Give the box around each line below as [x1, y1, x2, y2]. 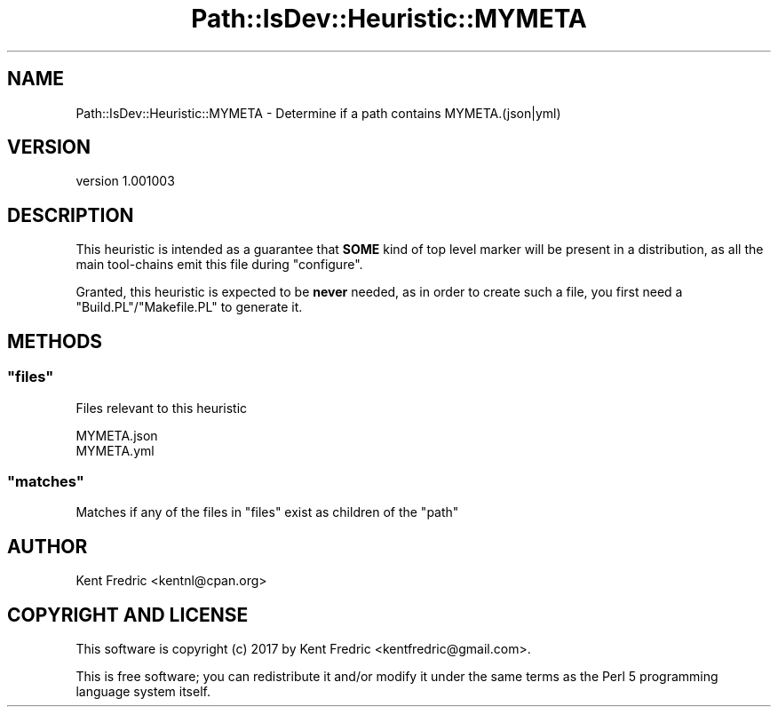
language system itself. [75, 683, 210, 699]
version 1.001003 [75, 173, 175, 189]
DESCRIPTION [7, 203, 134, 226]
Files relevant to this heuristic [75, 400, 248, 416]
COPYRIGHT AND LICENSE [7, 603, 249, 626]
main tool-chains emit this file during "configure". [75, 257, 363, 273]
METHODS [7, 329, 103, 353]
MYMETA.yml [75, 442, 155, 458]
